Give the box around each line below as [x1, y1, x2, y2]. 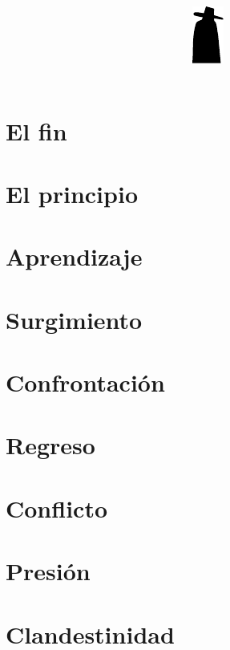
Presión [6, 555, 91, 587]
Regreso [6, 429, 95, 461]
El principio [6, 177, 138, 209]
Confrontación [6, 366, 165, 399]
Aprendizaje [6, 240, 143, 273]
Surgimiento [6, 303, 143, 335]
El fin [6, 114, 67, 147]
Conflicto [6, 491, 108, 524]
